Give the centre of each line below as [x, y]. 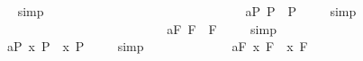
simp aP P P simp [187, 11]
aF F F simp [222, 28]
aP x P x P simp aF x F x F [157, 46]
